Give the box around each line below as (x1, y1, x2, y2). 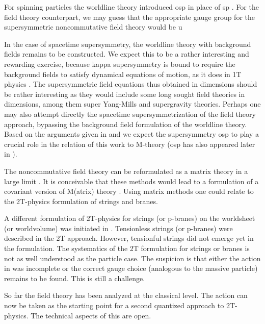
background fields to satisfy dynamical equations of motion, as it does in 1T (4, 68, 242, 79)
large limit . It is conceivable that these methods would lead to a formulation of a (4, 176, 259, 186)
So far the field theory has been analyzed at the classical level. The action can (4, 290, 248, 301)
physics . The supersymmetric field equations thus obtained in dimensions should (4, 79, 257, 89)
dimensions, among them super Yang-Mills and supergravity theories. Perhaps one (4, 98, 261, 109)
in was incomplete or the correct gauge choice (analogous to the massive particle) (4, 263, 258, 273)
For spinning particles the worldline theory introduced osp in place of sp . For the (4, 2, 259, 12)
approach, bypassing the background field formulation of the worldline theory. (4, 118, 247, 129)
